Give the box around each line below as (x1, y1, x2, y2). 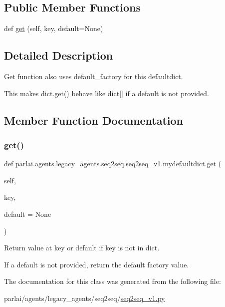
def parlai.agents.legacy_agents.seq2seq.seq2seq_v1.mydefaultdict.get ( (4, 158, 222, 169)
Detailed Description (4, 48, 113, 63)
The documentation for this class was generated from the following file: (4, 276, 221, 286)
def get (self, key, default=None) (4, 23, 103, 34)
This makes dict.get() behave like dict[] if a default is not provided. (4, 88, 209, 98)
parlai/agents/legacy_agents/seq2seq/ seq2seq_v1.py (4, 292, 165, 303)
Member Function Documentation (4, 112, 184, 128)
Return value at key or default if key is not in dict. (4, 242, 160, 253)
